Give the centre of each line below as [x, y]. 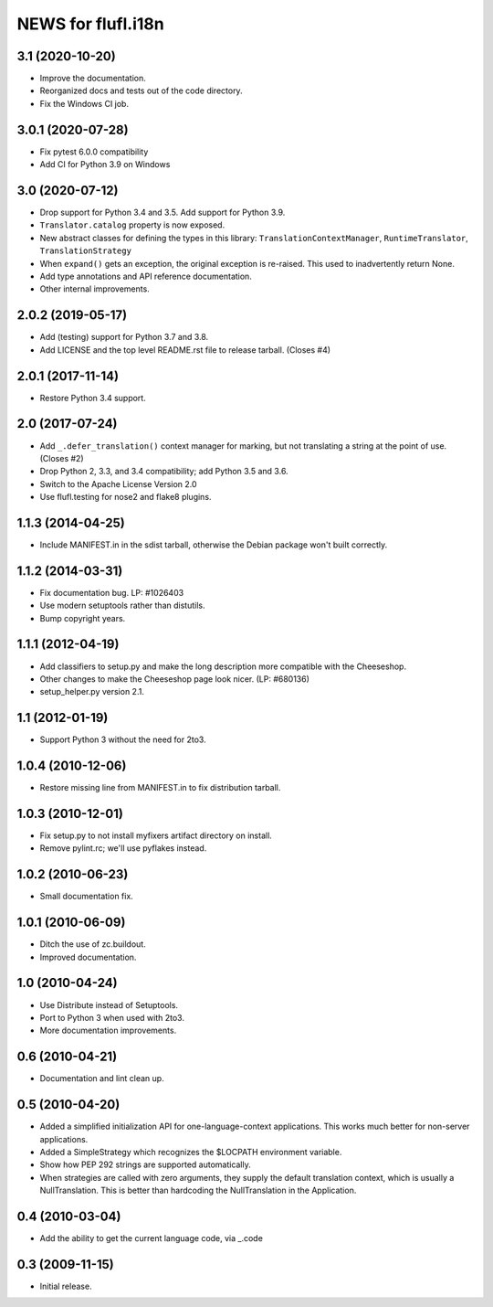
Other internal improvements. [94, 289]
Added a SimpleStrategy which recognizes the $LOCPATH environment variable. [191, 1152]
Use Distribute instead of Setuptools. [109, 1004]
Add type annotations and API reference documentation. [146, 276]
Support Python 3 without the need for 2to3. [123, 739]
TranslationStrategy [86, 251]
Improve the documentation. [93, 79]
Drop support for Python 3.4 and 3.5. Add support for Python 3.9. [163, 213]
